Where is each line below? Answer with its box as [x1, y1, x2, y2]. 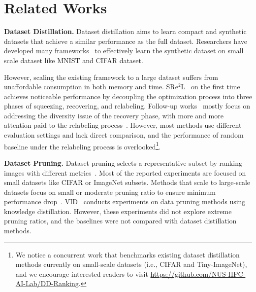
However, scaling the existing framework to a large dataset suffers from [4, 72, 218, 82]
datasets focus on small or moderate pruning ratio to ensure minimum [4, 186, 216, 197]
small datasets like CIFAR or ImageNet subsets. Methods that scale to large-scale [4, 177, 251, 187]
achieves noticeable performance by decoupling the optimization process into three [4, 91, 252, 101]
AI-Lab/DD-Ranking [15, 278, 79, 289]
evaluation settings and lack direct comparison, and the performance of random [4, 130, 244, 140]
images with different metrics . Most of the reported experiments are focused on [4, 167, 246, 178]
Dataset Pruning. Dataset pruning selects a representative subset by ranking [4, 157, 242, 168]
